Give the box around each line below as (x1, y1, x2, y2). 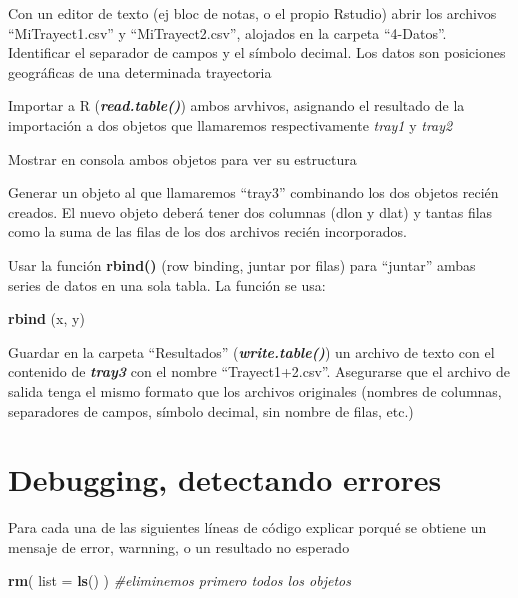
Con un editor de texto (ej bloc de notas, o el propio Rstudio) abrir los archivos (8, 3, 497, 23)
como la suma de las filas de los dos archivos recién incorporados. (8, 221, 407, 242)
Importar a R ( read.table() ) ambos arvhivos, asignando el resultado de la (8, 95, 465, 116)
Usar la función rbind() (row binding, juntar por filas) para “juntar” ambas (8, 254, 476, 275)
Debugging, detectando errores (8, 459, 442, 500)
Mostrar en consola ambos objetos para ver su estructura (8, 148, 357, 169)
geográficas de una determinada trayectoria (8, 61, 272, 82)
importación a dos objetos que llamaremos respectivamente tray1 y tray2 (8, 114, 453, 135)
